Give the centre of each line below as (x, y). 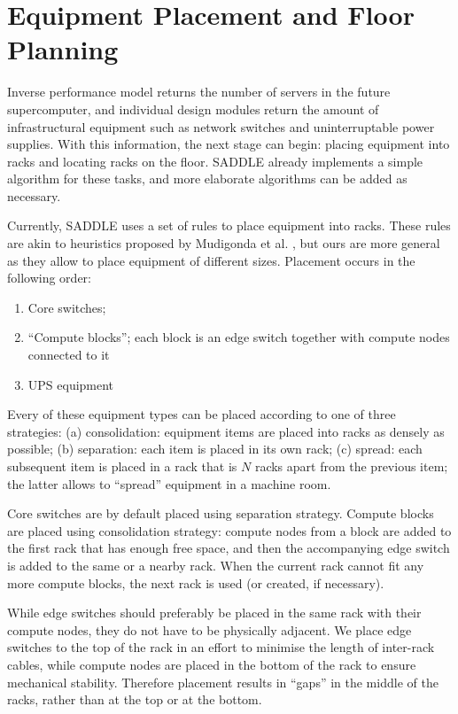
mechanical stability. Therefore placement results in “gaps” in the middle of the (223, 682)
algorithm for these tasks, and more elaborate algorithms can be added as (207, 178)
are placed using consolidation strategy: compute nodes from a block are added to (229, 530)
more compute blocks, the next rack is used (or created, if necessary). (196, 582)
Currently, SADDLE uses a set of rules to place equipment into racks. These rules (229, 225)
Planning (63, 49)
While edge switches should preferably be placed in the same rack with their (214, 613)
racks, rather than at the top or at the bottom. (135, 699)
